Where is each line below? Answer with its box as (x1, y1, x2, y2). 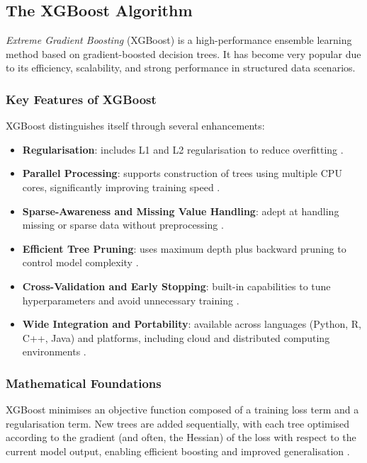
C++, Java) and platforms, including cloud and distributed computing (22, 330, 330, 345)
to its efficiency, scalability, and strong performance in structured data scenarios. (6, 60, 356, 75)
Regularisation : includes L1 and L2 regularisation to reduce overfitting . (22, 142, 344, 156)
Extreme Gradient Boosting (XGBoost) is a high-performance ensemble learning (6, 33, 352, 47)
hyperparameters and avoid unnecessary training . (22, 292, 239, 307)
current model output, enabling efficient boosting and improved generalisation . (6, 443, 350, 458)
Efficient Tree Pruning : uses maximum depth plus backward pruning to (22, 241, 346, 256)
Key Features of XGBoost (6, 90, 157, 108)
